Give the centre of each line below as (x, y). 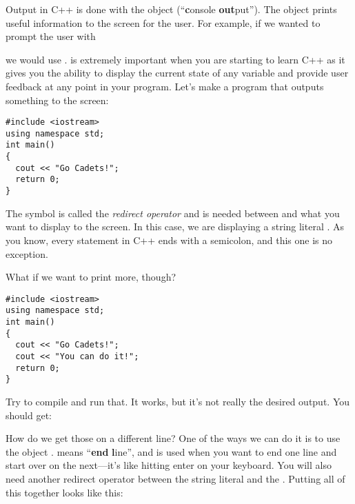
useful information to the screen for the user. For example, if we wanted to (163, 22)
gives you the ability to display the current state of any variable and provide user (177, 73)
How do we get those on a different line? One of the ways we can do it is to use (173, 438)
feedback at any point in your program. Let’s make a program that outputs (165, 86)
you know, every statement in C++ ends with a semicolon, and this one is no (169, 240)
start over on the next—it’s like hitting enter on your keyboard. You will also (169, 465)
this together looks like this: (64, 492)
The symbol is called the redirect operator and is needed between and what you (173, 213)
